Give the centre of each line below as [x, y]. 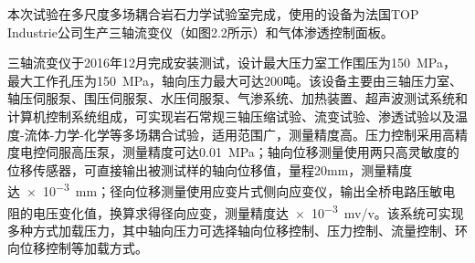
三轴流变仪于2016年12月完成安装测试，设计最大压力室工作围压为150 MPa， [232, 63]
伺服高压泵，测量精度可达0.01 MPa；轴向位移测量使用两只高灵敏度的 [252, 152]
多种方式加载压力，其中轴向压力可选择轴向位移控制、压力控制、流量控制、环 [237, 230]
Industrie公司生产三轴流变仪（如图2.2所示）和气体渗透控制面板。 [201, 32]
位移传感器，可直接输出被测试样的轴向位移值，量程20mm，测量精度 [210, 169]
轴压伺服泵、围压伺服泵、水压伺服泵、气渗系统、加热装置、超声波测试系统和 [237, 98]
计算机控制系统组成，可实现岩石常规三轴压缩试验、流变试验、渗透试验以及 [231, 116]
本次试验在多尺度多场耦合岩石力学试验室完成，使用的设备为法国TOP [213, 14]
